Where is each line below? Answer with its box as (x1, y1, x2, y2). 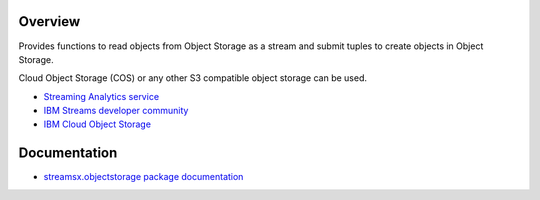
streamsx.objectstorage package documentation (43, 171, 244, 183)
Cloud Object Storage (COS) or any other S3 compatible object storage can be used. (18, 72, 368, 84)
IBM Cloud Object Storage (43, 118, 152, 130)
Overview (18, 13, 81, 30)
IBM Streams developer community (43, 105, 189, 117)
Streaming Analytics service (43, 90, 160, 102)
